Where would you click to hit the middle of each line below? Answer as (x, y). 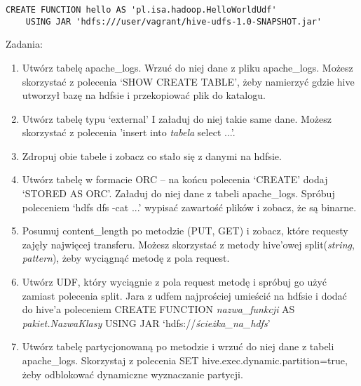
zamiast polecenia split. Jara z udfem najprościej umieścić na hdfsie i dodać (184, 295)
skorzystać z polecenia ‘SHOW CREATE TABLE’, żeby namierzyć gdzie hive (188, 81)
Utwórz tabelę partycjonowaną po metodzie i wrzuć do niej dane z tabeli (178, 346)
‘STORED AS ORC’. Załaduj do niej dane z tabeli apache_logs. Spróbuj (178, 193)
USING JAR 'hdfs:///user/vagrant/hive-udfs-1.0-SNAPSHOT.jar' (174, 21)
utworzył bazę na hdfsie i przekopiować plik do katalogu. (144, 95)
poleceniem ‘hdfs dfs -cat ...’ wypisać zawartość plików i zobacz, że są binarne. (189, 207)
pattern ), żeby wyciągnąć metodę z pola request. (126, 258)
